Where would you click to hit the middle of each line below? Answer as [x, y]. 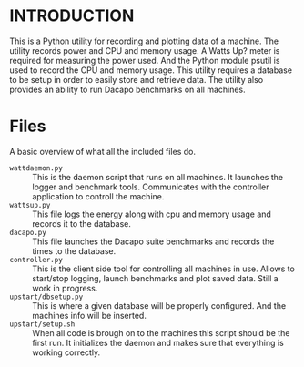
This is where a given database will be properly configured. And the [159, 305]
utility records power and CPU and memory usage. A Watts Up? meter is [145, 50]
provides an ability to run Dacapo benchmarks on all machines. [127, 89]
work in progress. [65, 288]
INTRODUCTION [72, 16]
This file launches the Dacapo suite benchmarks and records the [153, 241]
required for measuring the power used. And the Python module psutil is [145, 60]
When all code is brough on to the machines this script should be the [161, 332]
